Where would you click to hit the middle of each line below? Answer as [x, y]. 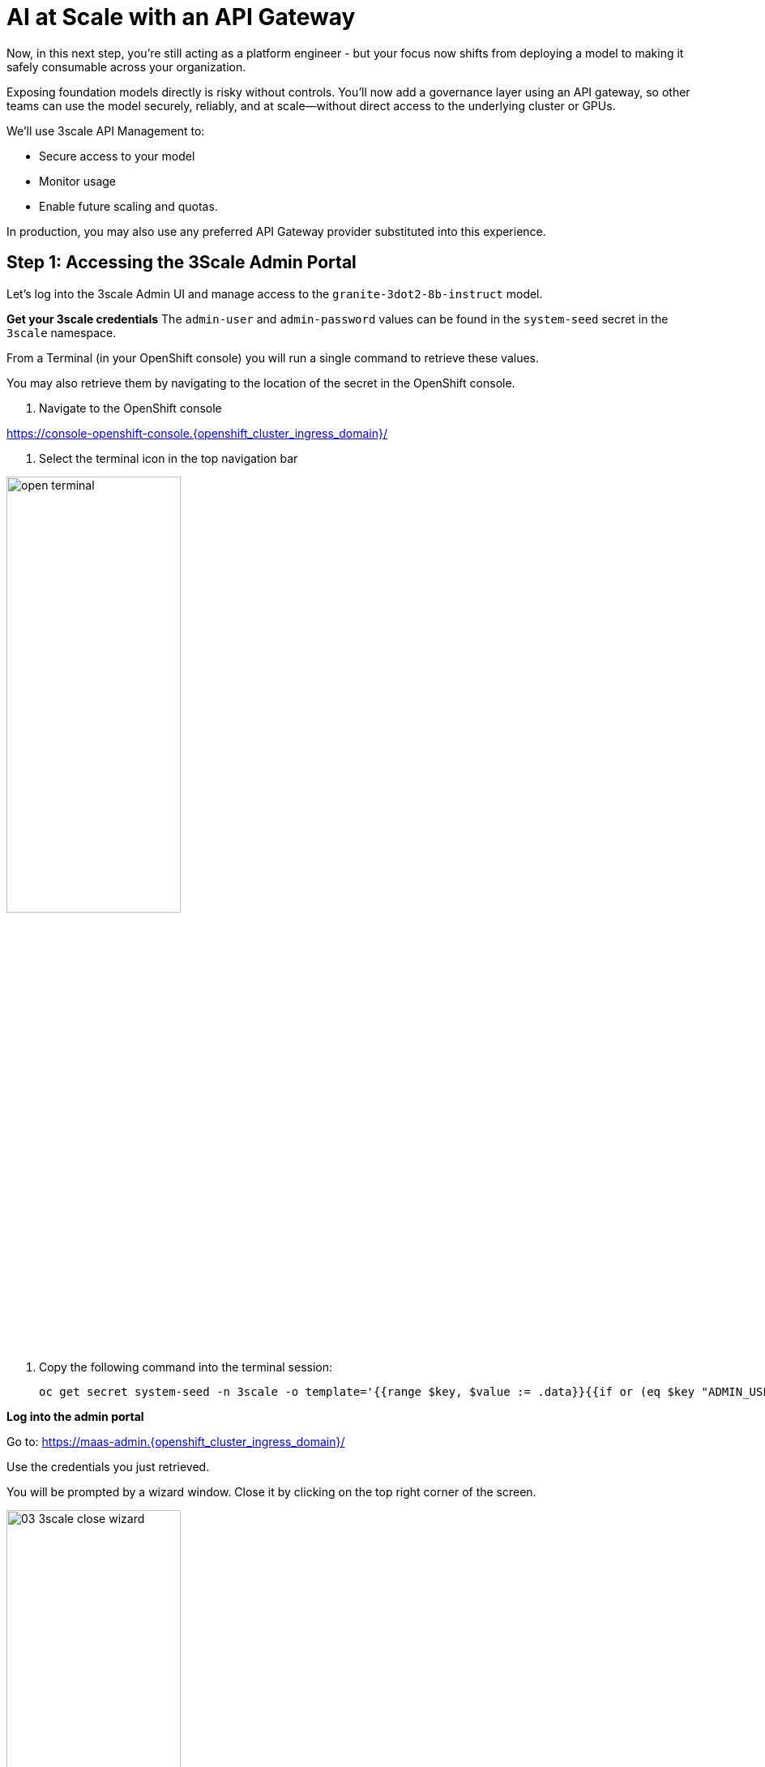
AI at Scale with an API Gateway [181, 17]
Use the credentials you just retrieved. [108, 1466]
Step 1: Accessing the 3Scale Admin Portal [182, 263]
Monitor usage [78, 181]
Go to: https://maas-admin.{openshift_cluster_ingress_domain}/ [176, 1441]
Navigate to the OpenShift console [130, 408]
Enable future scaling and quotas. [128, 206]
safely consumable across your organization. [126, 66]
